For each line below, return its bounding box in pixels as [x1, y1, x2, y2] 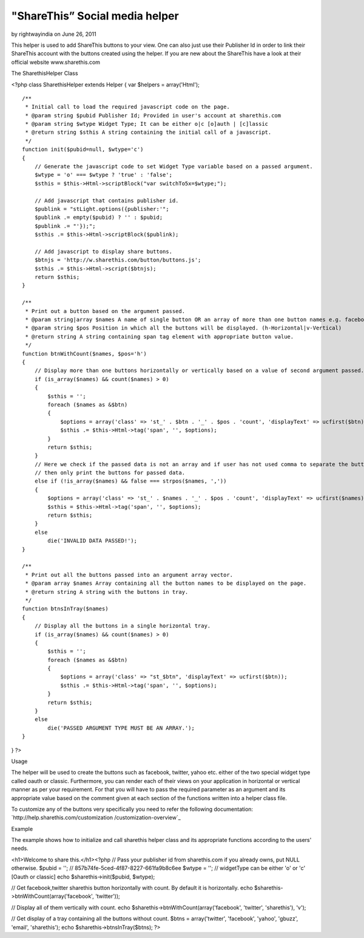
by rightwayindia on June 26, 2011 [11, 30, 96, 38]
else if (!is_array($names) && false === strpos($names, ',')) [34, 478, 227, 485]
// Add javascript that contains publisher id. [34, 197, 179, 204]
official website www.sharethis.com [11, 58, 100, 66]
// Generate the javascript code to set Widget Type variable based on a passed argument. [34, 163, 314, 170]
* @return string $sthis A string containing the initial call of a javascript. [25, 129, 272, 136]
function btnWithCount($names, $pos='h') [22, 350, 147, 357]
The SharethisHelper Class [11, 70, 78, 77]
